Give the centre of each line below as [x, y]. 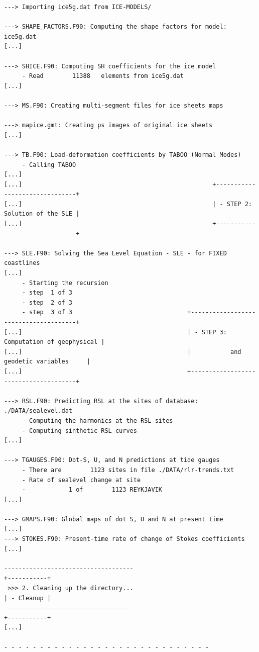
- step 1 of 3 [47, 293]
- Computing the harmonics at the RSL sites [97, 421]
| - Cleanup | [28, 598]
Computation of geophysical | [54, 342]
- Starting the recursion [65, 283]
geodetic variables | [47, 362]
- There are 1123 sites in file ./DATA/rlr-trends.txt [128, 470]
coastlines [22, 263]
